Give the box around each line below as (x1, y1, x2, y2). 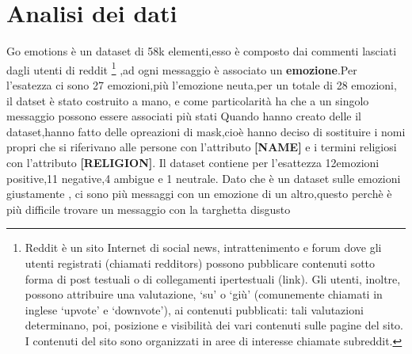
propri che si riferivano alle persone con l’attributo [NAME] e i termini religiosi (6, 139, 397, 155)
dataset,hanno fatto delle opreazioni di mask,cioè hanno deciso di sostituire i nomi (6, 123, 406, 139)
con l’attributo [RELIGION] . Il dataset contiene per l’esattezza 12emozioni (6, 154, 380, 170)
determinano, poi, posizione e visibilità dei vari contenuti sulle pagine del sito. (25, 317, 403, 333)
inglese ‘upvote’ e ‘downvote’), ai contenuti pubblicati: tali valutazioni (25, 301, 364, 318)
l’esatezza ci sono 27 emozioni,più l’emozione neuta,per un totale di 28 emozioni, (6, 76, 397, 93)
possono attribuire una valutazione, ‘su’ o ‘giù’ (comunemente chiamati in (25, 286, 383, 303)
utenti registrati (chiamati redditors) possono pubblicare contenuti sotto (25, 254, 376, 271)
